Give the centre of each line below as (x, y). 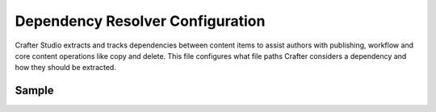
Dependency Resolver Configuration (140, 21)
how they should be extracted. (65, 68)
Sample (34, 91)
